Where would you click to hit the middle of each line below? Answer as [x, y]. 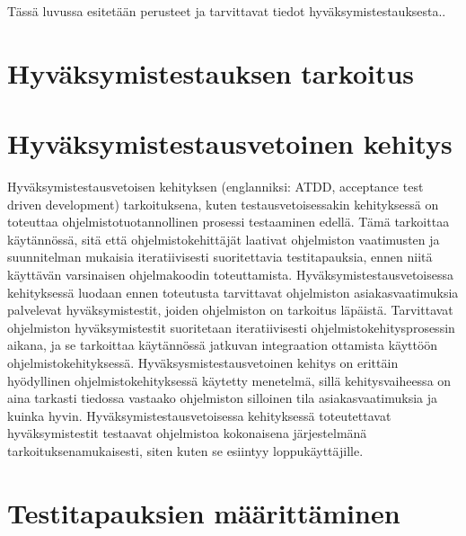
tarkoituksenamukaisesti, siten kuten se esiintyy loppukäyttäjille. [185, 451]
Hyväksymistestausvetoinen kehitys [230, 143]
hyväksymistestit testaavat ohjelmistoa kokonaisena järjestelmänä [187, 433]
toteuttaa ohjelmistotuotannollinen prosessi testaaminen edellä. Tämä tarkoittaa [229, 222]
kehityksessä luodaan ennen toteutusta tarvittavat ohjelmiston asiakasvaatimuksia [233, 292]
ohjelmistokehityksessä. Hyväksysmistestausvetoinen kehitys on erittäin [203, 363]
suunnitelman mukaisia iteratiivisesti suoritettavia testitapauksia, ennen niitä [220, 257]
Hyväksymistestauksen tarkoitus [211, 72]
